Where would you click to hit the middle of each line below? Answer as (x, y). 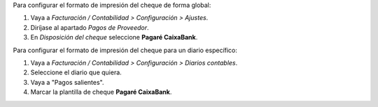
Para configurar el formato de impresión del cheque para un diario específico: (125, 50)
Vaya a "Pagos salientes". (67, 82)
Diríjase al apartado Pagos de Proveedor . (90, 27)
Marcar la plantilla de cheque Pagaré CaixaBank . (101, 92)
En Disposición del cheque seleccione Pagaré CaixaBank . (114, 38)
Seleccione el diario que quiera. (76, 72)
